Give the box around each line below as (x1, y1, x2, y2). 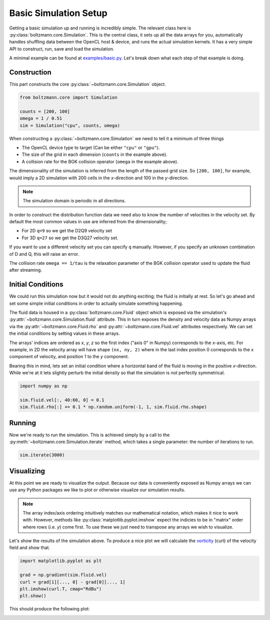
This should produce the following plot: (9, 606, 90, 612)
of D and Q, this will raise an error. (9, 251, 79, 257)
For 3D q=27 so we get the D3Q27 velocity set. (21, 235, 118, 241)
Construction (9, 68, 52, 76)
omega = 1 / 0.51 (19, 115, 62, 121)
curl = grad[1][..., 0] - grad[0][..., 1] (19, 579, 125, 585)
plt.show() (19, 593, 46, 599)
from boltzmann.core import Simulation (19, 95, 117, 100)
